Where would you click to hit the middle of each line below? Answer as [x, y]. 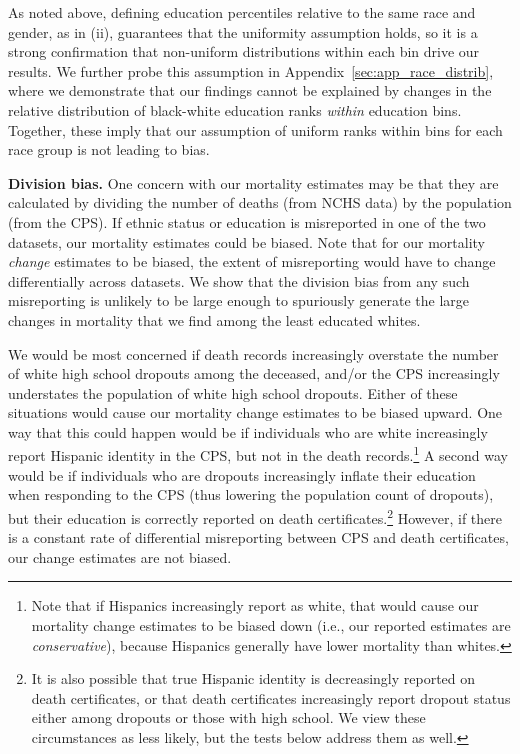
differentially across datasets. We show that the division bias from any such [239, 280]
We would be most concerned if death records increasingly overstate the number [253, 353]
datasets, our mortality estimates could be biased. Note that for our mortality [246, 241]
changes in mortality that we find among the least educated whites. [214, 319]
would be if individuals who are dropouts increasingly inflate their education [242, 474]
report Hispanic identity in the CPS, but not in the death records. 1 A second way [258, 454]
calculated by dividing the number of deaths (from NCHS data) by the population [260, 202]
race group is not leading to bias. [109, 149]
